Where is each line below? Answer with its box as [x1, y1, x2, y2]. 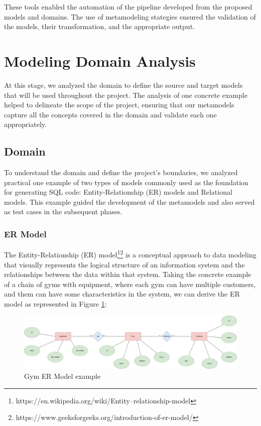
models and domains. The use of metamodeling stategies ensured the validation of [4, 11, 256, 22]
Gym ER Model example [24, 371, 101, 381]
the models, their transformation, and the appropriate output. [4, 21, 195, 32]
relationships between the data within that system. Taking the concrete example [4, 269, 251, 279]
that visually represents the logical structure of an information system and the [4, 259, 245, 269]
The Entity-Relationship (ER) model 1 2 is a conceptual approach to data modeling [4, 248, 256, 259]
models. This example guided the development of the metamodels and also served [4, 196, 255, 207]
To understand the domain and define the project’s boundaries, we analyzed [4, 167, 238, 178]
